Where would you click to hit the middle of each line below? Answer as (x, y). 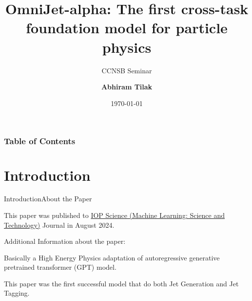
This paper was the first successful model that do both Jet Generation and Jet (121, 283)
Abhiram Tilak (127, 87)
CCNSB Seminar (127, 70)
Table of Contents (40, 141)
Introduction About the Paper (48, 199)
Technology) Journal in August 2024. (59, 225)
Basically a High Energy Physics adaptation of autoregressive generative (112, 257)
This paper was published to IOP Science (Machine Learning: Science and (114, 215)
